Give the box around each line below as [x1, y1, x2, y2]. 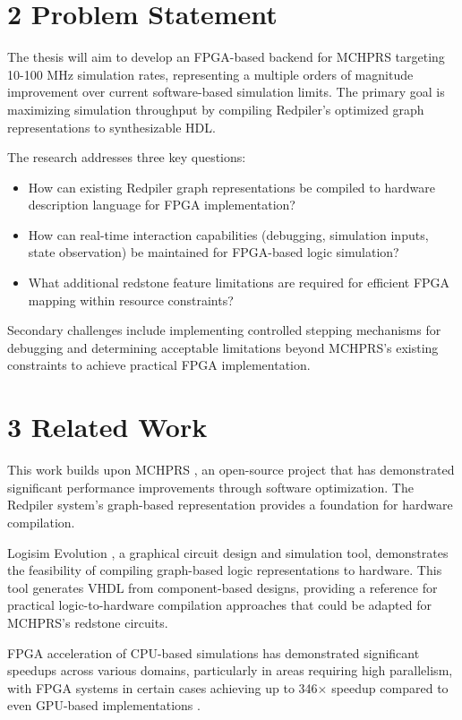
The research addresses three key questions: [7, 148, 246, 167]
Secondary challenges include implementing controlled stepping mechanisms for [7, 321, 441, 339]
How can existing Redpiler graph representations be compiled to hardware [28, 177, 435, 196]
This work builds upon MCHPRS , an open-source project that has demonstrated [7, 460, 455, 479]
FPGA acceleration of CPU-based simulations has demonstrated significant [7, 643, 420, 662]
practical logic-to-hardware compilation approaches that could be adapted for [7, 596, 432, 614]
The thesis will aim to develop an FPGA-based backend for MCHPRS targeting [7, 47, 445, 66]
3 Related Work [7, 408, 208, 445]
